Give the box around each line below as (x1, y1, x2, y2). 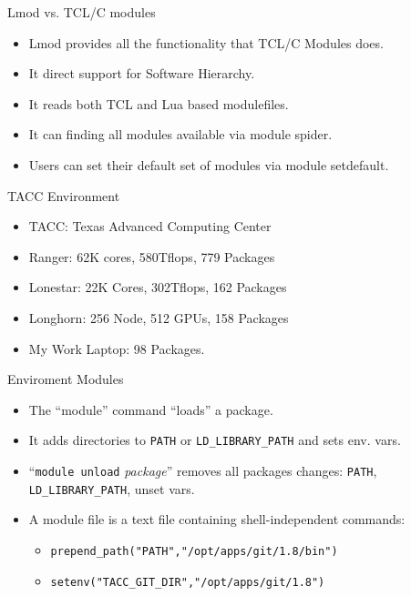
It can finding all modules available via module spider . (28, 125, 333, 144)
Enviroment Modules (7, 369, 124, 389)
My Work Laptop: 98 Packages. (28, 338, 205, 358)
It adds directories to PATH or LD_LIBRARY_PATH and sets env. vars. (28, 430, 401, 450)
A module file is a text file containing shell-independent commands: (28, 510, 406, 529)
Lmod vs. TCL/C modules (7, 3, 156, 21)
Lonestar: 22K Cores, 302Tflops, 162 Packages (28, 278, 287, 297)
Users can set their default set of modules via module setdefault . (28, 155, 389, 174)
